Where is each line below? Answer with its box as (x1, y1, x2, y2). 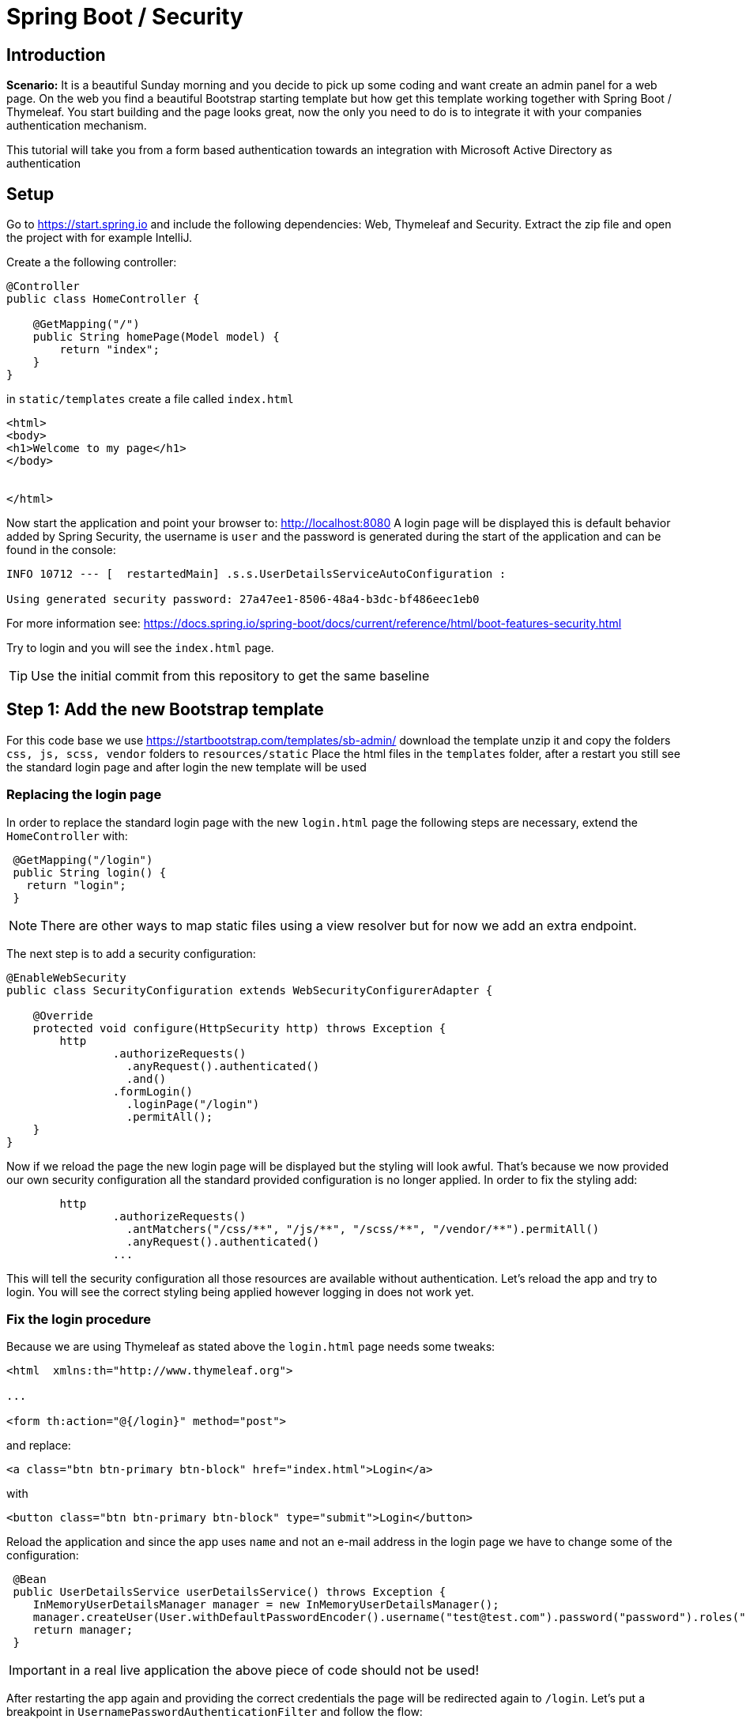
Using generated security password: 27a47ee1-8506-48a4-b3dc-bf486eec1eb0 (6, 593, 480, 606)
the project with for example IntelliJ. (6, 231, 193, 245)
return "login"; (26, 878, 126, 892)
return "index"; (59, 343, 160, 356)
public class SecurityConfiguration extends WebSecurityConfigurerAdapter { (6, 983, 493, 997)
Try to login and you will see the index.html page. (6, 641, 274, 655)
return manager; (32, 1623, 134, 1637)
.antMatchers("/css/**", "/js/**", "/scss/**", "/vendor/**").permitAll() (126, 1222, 600, 1235)
